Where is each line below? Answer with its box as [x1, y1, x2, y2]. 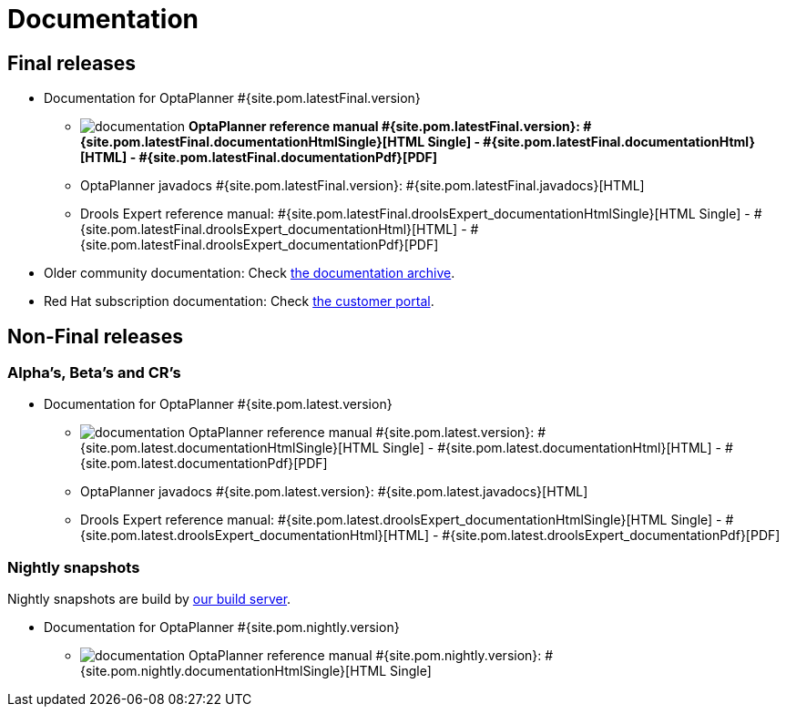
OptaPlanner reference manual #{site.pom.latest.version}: [189, 424, 535, 441]
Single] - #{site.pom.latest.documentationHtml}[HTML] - [383, 440, 721, 456]
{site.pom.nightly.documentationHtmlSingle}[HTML [80, 663, 387, 679]
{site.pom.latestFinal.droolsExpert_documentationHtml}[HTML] [80, 221, 458, 238]
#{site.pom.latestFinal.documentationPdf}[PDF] [138, 149, 438, 166]
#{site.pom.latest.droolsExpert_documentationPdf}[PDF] [442, 527, 781, 544]
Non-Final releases [7, 324, 183, 348]
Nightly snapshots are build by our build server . [7, 591, 291, 607]
